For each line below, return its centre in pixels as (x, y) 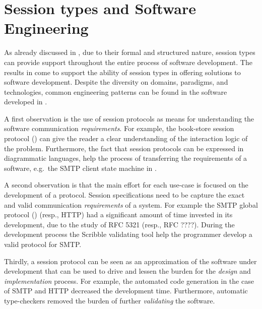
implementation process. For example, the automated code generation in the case (129, 281)
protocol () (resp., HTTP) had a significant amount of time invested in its (118, 214)
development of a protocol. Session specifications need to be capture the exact (124, 195)
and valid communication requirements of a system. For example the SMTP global (131, 204)
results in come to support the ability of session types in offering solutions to (122, 72)
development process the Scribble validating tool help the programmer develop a (128, 234)
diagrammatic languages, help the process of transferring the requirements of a (126, 158)
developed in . (26, 102)
